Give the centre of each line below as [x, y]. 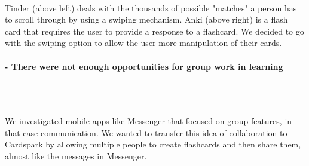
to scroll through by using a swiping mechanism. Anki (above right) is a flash [146, 19]
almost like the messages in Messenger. [76, 156]
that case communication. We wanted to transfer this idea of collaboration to [146, 132]
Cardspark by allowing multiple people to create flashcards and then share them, [153, 144]
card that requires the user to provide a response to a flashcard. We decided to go [154, 31]
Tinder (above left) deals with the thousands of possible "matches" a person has [151, 7]
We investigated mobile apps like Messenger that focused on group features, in [149, 120]
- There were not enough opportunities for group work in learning [144, 66]
